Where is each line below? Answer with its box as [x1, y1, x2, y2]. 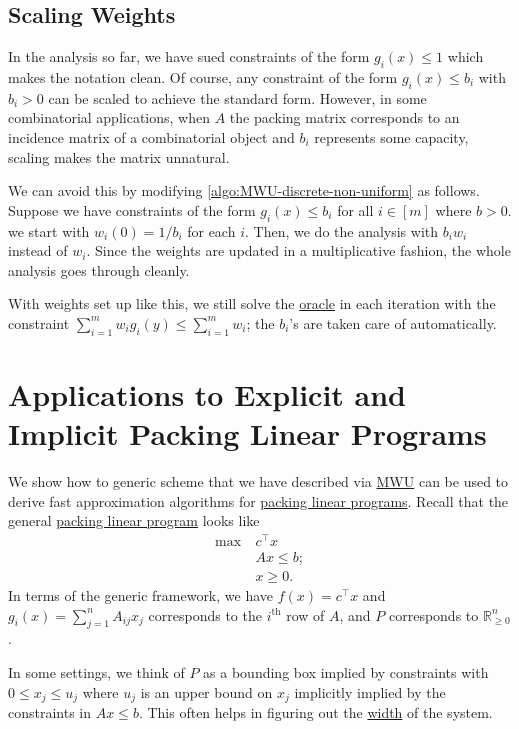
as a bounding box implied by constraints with [203, 661, 489, 682]
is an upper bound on [140, 681, 273, 702]
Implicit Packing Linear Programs [8, 413, 487, 454]
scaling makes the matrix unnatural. [8, 146, 230, 167]
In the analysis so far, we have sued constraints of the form [8, 46, 370, 67]
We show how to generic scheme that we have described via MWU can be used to [8, 471, 509, 492]
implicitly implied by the [294, 681, 446, 702]
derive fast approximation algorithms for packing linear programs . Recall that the [8, 490, 509, 511]
